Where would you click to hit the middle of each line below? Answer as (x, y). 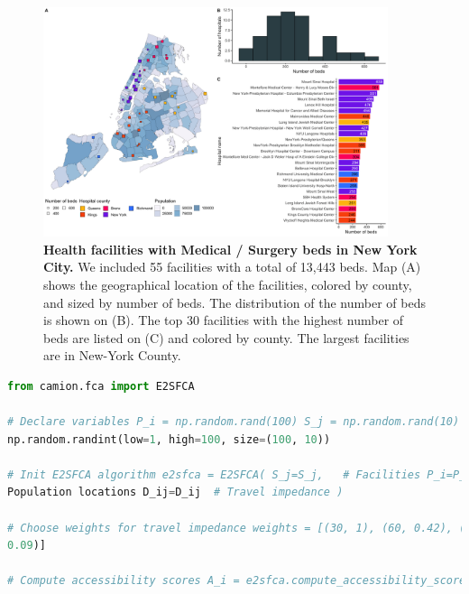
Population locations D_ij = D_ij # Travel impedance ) (175, 492)
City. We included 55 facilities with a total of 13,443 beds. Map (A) (232, 267)
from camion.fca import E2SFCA (101, 386)
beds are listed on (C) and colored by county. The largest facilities (226, 337)
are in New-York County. (112, 355)
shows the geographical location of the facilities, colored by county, (228, 284)
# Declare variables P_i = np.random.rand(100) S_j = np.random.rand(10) (234, 422)
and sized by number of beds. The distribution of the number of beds (234, 302)
